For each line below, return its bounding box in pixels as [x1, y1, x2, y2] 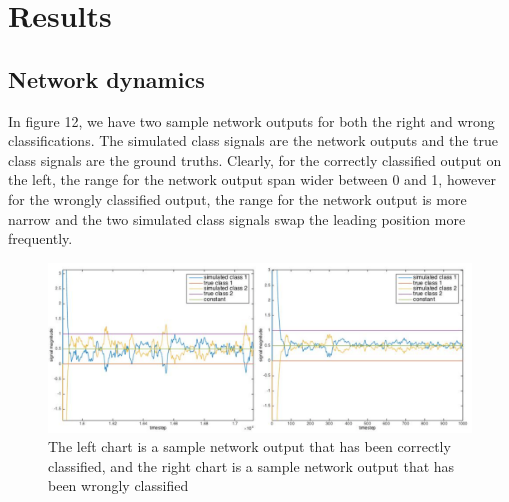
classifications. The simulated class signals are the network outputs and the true [8, 130, 498, 151]
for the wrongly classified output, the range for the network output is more [8, 188, 467, 209]
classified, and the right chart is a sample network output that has [48, 455, 455, 476]
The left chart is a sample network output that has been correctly [48, 436, 451, 457]
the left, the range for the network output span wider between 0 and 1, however [8, 169, 496, 190]
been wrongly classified [48, 475, 189, 496]
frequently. [8, 228, 73, 249]
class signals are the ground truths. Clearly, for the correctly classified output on [8, 149, 502, 170]
